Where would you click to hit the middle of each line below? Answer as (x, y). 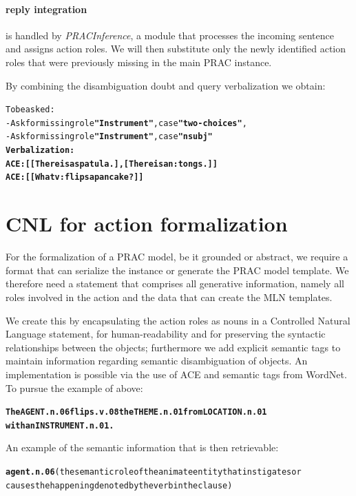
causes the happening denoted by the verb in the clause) (119, 485)
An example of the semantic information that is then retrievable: (142, 447)
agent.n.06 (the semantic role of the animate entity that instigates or (154, 472)
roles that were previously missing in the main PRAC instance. (139, 62)
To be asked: (30, 110)
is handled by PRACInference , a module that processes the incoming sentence (170, 35)
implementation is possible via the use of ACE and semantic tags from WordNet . (176, 374)
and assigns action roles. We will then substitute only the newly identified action (176, 49)
